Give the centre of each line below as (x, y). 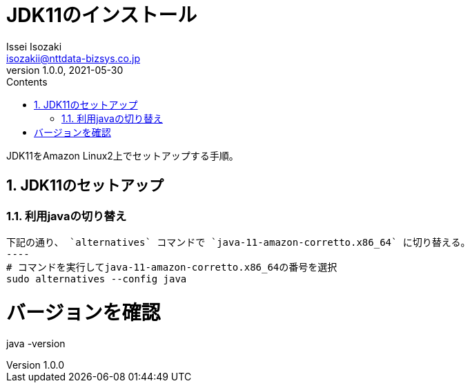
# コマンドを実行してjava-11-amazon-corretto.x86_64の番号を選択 (172, 267)
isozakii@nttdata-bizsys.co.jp (73, 58)
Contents (27, 81)
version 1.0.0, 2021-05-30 (65, 70)
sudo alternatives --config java (97, 279)
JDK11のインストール (102, 15)
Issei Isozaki (34, 46)
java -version (36, 344)
